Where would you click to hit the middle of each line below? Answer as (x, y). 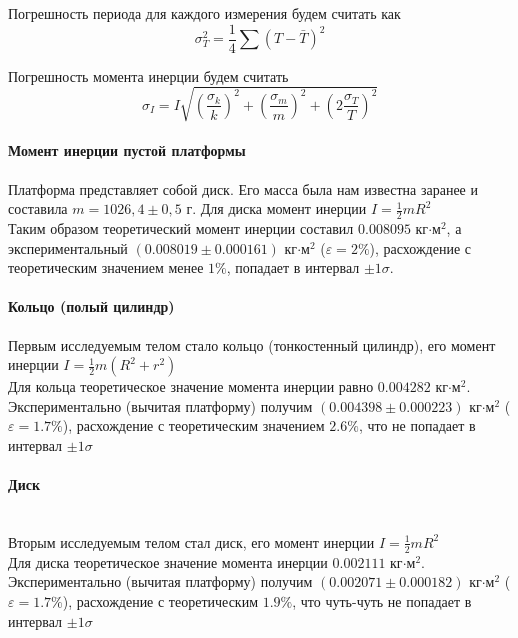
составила (38, 208)
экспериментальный (68, 247)
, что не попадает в (417, 425)
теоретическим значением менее (106, 267)
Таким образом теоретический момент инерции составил (181, 228)
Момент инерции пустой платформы (127, 150)
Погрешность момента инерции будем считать (148, 75)
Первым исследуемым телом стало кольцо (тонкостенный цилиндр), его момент (252, 344)
